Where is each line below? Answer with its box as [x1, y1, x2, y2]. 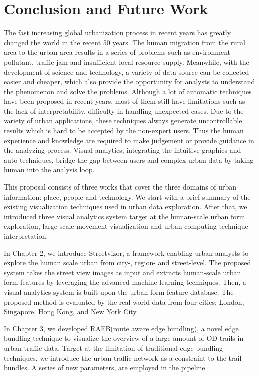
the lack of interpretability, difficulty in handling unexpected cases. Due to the [4, 105, 244, 116]
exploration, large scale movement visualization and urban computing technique [4, 221, 248, 231]
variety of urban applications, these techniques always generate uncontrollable [4, 115, 242, 126]
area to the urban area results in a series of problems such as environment [4, 47, 231, 57]
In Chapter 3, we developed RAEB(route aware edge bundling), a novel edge [4, 323, 239, 333]
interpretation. [4, 231, 48, 241]
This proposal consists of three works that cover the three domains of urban [4, 181, 237, 192]
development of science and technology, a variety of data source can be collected [4, 66, 249, 77]
